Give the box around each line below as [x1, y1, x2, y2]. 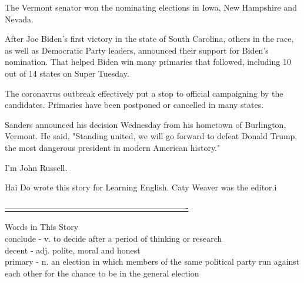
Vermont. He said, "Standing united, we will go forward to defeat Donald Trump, [5, 130, 298, 142]
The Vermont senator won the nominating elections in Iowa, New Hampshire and [5, 1, 297, 13]
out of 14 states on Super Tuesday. [5, 67, 129, 79]
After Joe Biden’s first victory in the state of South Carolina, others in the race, [5, 32, 294, 45]
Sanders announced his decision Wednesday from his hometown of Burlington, [5, 118, 286, 130]
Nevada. [5, 12, 34, 25]
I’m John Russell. [5, 161, 68, 173]
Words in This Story [5, 221, 79, 233]
